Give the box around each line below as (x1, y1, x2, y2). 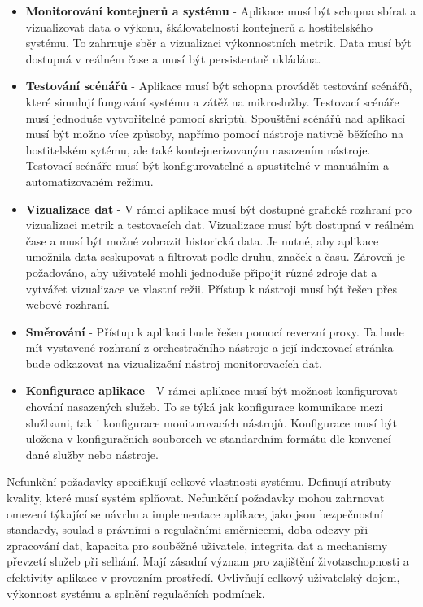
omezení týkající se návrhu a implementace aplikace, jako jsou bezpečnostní (7, 505, 384, 522)
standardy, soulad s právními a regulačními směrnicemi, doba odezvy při (7, 521, 368, 538)
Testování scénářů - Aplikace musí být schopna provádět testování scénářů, (25, 77, 412, 94)
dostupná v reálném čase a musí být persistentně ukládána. (25, 50, 321, 67)
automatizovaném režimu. (25, 172, 154, 189)
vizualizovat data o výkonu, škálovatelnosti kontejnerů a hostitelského (25, 18, 373, 35)
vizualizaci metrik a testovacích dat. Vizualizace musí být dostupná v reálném (25, 216, 414, 233)
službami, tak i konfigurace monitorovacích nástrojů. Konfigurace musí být (25, 414, 397, 431)
